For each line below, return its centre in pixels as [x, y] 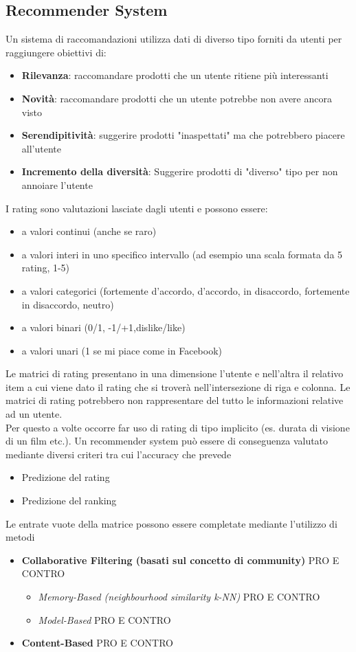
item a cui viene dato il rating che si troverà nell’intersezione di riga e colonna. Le [178, 386]
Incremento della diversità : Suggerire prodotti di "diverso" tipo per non [180, 171]
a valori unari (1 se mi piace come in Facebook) [122, 350]
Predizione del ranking [69, 501]
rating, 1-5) [46, 268]
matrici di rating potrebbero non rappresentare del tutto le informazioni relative [175, 400]
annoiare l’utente [57, 184]
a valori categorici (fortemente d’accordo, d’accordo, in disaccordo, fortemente [186, 290]
